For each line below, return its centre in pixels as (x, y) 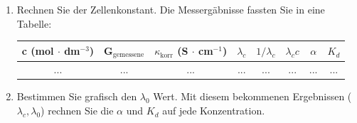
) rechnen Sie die (77, 111)
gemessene (128, 55)
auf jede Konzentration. (214, 111)
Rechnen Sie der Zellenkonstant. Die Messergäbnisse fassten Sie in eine (171, 9)
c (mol (38, 51)
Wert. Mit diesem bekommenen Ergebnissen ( (252, 96)
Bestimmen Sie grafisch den (77, 96)
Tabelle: (34, 23)
